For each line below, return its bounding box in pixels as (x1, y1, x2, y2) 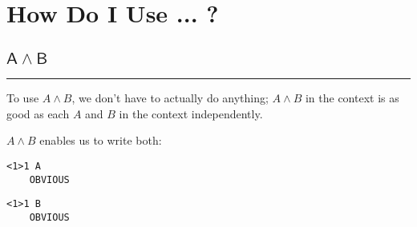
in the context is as (305, 90, 399, 106)
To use (6, 90, 39, 106)
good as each (6, 105, 70, 121)
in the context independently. (119, 105, 263, 121)
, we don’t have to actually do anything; (71, 90, 269, 106)
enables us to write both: (39, 132, 162, 149)
